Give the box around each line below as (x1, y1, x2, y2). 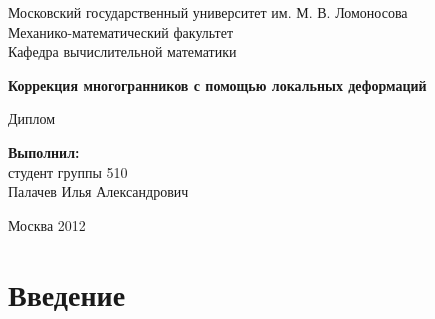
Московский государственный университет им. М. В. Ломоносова (8, 2, 408, 22)
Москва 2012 (8, 214, 86, 235)
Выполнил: (8, 141, 80, 162)
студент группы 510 (8, 161, 128, 182)
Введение (8, 273, 126, 314)
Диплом (8, 108, 56, 129)
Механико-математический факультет (8, 21, 234, 42)
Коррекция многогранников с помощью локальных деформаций (8, 74, 427, 95)
